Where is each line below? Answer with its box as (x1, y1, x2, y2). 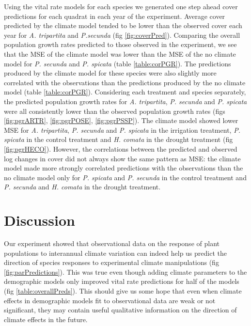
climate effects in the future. (4, 314, 88, 324)
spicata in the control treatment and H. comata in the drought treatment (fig (4, 134, 233, 144)
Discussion (4, 210, 75, 230)
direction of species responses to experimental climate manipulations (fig (4, 257, 219, 267)
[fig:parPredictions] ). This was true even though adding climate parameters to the (4, 266, 247, 277)
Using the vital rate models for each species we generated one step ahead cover (4, 1, 238, 11)
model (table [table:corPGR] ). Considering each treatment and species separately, (4, 87, 246, 97)
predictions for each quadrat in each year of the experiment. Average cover (4, 11, 225, 21)
